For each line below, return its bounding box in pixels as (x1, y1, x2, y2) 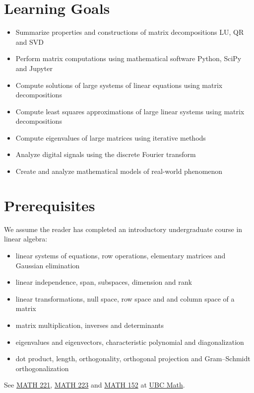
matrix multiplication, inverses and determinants (15, 319, 164, 330)
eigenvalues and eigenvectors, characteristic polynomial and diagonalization (15, 336, 244, 347)
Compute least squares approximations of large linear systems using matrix (15, 106, 245, 116)
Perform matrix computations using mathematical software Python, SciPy (15, 53, 242, 64)
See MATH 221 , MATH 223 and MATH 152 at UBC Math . (4, 380, 185, 390)
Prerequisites (4, 195, 95, 215)
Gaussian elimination (15, 260, 80, 270)
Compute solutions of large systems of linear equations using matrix (15, 79, 223, 90)
